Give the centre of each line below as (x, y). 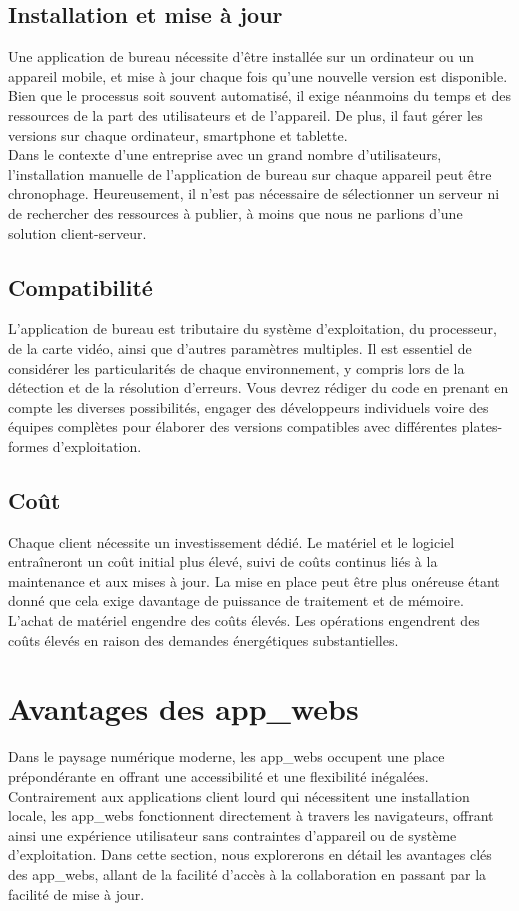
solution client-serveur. (77, 232)
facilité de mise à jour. (76, 893)
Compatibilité (80, 286)
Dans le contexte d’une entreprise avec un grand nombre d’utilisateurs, (225, 154)
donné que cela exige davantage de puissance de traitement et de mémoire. (236, 600)
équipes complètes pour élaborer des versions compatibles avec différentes (233, 426)
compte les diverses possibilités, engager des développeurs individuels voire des (248, 406)
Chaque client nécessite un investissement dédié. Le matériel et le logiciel (231, 541)
